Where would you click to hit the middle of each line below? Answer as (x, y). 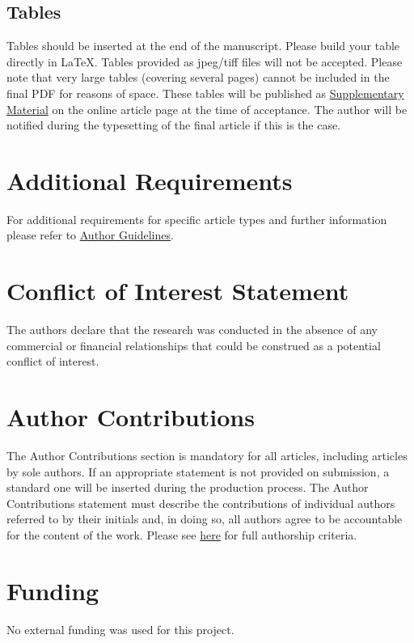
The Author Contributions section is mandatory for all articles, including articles (207, 456)
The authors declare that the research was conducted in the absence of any (192, 330)
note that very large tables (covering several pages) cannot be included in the (198, 77)
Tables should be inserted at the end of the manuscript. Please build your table (203, 46)
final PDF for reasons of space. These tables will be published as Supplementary (205, 93)
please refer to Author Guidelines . (90, 235)
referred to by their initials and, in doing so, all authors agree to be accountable (205, 519)
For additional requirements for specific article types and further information (197, 219)
